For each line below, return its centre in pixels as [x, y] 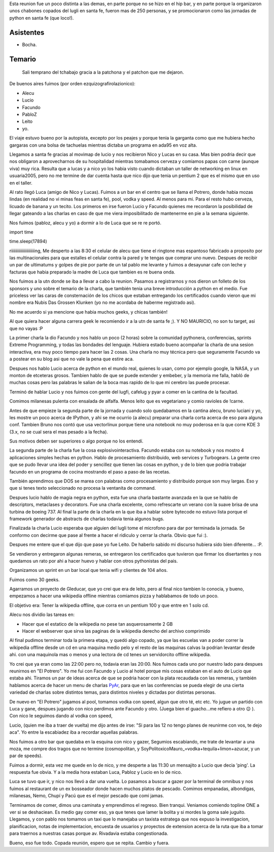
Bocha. [29, 44]
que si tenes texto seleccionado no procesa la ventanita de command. [83, 488]
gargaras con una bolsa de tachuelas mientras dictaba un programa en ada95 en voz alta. [103, 145]
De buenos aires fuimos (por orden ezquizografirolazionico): [72, 84]
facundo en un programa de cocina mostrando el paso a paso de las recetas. [90, 471]
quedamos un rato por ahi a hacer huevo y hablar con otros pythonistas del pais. [94, 561]
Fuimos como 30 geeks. [35, 580]
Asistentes [27, 32]
